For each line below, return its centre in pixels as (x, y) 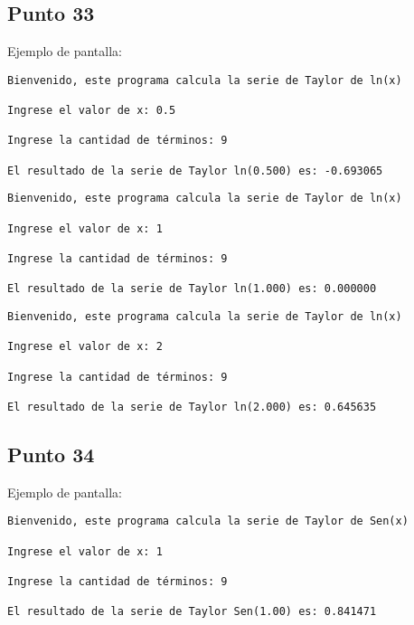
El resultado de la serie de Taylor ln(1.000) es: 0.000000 (192, 289)
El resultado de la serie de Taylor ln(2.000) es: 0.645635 (192, 407)
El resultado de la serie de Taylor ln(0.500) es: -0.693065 (195, 170)
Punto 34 (51, 454)
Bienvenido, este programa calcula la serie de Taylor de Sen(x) (208, 521)
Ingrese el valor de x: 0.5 (92, 111)
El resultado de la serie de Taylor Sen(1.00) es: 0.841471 (192, 612)
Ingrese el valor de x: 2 (85, 347)
